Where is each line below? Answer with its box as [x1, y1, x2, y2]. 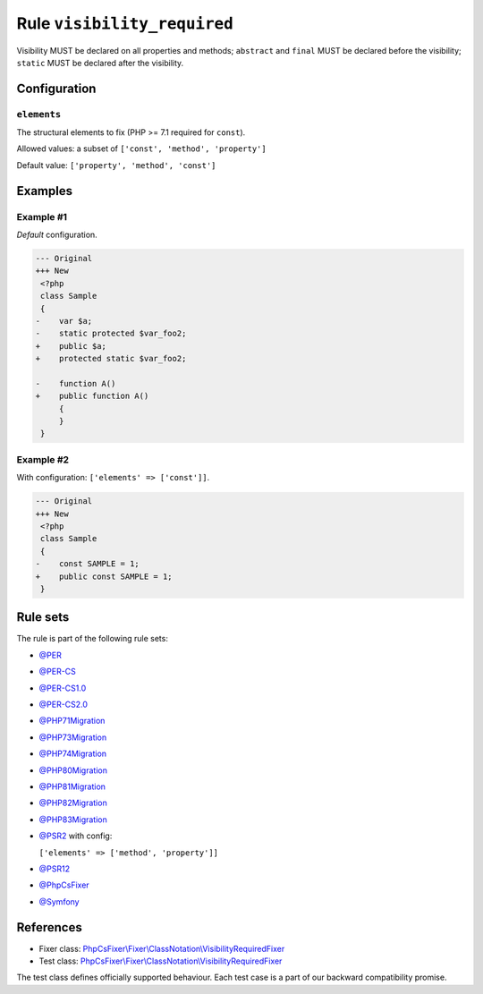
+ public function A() [35, 391, 149, 402]
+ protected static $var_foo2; [35, 353, 187, 364]
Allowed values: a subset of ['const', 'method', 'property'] [16, 143, 267, 154]
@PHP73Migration [38, 732, 107, 743]
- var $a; [35, 316, 93, 326]
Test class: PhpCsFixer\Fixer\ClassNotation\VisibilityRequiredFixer [38, 956, 283, 966]
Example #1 [16, 210, 67, 223]
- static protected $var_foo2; [35, 328, 187, 339]
